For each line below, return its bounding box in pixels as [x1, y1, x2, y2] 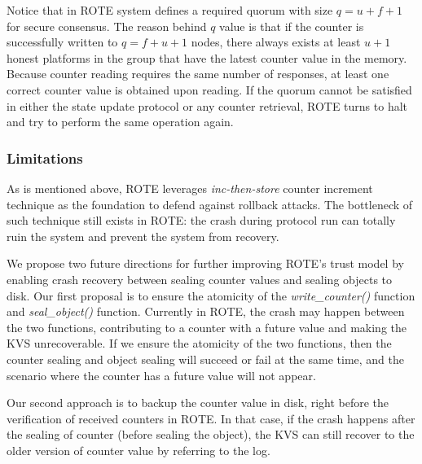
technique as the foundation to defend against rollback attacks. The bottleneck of [7, 195, 413, 212]
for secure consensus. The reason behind [7, 17, 207, 34]
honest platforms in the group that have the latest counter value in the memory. [7, 49, 407, 66]
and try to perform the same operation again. [7, 113, 234, 130]
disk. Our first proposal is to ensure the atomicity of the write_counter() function [7, 287, 415, 304]
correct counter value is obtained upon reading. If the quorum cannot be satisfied [7, 81, 412, 98]
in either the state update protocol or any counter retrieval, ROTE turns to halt [7, 97, 408, 114]
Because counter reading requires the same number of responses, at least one [7, 65, 389, 82]
